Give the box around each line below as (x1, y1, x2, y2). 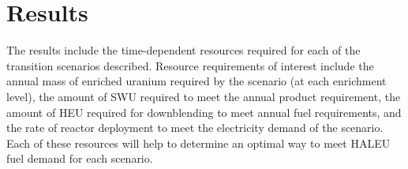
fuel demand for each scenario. (6, 150, 153, 167)
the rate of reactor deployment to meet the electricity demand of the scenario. (6, 119, 384, 136)
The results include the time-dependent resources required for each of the (6, 42, 361, 58)
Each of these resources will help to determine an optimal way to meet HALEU (6, 134, 391, 151)
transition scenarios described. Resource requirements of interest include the (6, 57, 374, 73)
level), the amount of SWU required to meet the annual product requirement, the (6, 88, 401, 104)
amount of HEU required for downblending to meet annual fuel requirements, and (6, 103, 402, 120)
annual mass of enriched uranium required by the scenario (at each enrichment (6, 73, 387, 89)
